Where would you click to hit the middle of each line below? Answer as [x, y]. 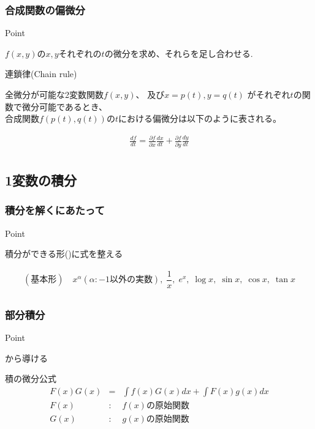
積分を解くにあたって [55, 210]
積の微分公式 [31, 379]
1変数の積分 [41, 180]
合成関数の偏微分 [45, 9]
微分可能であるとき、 [64, 106]
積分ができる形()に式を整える [64, 254]
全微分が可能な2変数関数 [54, 94]
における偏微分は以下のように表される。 [200, 118]
